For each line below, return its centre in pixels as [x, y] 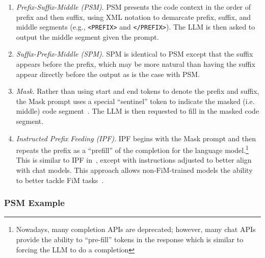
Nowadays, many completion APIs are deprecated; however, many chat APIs [136, 229]
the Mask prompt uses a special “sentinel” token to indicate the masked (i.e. [135, 101]
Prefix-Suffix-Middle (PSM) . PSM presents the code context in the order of [133, 7]
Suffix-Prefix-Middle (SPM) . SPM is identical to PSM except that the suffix [135, 54]
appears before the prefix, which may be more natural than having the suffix [136, 64]
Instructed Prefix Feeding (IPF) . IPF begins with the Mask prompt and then [136, 138]
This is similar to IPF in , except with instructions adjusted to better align [134, 160]
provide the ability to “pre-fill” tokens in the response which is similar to [130, 239]
